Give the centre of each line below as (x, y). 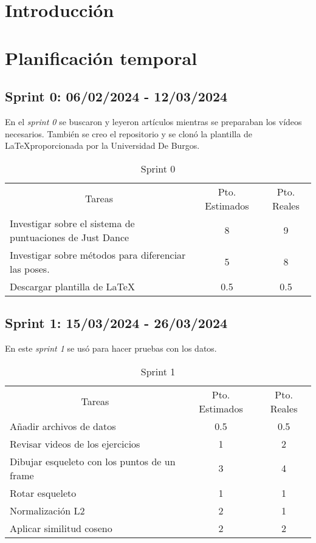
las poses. (30, 268)
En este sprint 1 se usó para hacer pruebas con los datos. (111, 348)
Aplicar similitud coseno (61, 528)
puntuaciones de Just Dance (70, 237)
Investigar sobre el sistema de (72, 223)
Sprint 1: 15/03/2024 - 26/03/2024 (116, 323)
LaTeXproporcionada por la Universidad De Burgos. (102, 145)
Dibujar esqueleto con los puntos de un (93, 461)
